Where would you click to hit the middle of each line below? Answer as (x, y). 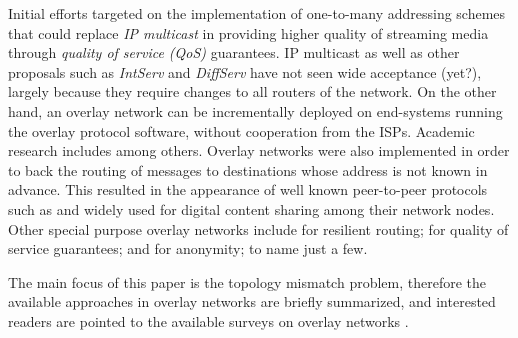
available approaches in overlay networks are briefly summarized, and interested (252, 301)
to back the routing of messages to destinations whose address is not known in (248, 169)
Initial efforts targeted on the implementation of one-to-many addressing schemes (257, 13)
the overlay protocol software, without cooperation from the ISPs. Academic (241, 130)
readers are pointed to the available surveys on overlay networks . (208, 320)
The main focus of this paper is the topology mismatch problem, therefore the (247, 281)
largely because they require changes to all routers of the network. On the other (252, 91)
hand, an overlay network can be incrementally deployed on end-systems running (255, 110)
